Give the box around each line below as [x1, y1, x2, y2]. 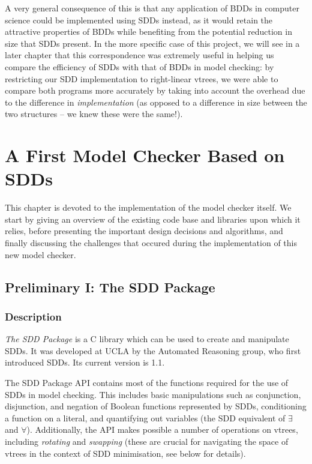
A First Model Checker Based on [5, 143, 285, 167]
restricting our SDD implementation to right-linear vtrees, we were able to [5, 72, 278, 85]
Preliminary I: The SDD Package [5, 277, 215, 296]
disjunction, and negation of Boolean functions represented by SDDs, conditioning [5, 400, 307, 412]
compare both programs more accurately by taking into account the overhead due [5, 84, 305, 97]
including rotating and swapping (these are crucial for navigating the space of [5, 435, 289, 447]
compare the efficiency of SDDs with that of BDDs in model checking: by [5, 60, 274, 73]
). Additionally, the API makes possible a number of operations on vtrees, [26, 423, 298, 436]
